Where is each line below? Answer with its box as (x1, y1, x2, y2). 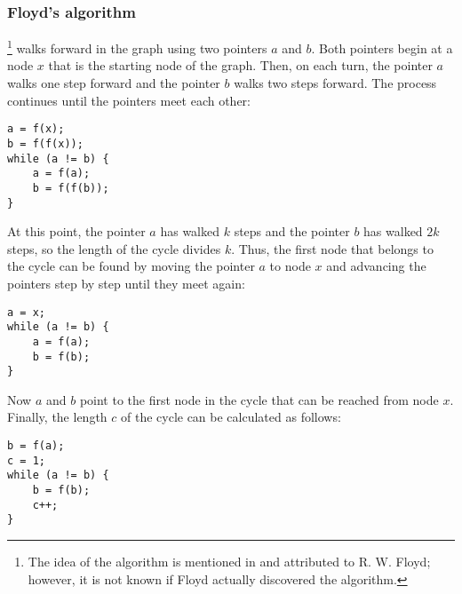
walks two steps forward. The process (234, 74, 437, 92)
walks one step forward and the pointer (7, 74, 220, 92)
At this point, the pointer (7, 222, 146, 241)
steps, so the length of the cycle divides (7, 239, 221, 257)
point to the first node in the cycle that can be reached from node (79, 390, 439, 408)
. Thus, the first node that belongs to (231, 239, 434, 257)
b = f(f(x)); (7, 137, 84, 150)
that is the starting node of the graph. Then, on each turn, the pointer (48, 56, 433, 75)
